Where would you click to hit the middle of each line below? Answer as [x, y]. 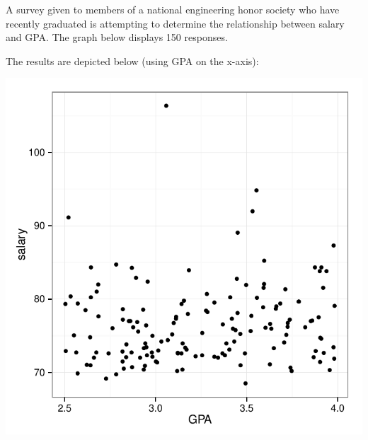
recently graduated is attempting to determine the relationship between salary [175, 23]
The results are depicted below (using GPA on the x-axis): [132, 60]
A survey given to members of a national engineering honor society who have [173, 9]
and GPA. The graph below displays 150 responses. [117, 37]
